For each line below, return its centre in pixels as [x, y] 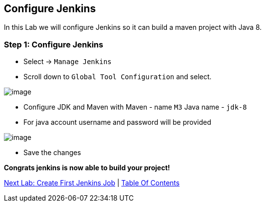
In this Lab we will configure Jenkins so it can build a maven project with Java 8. [133, 27]
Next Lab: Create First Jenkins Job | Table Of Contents [92, 183]
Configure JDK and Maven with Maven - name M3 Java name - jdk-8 [135, 107]
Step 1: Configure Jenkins [54, 44]
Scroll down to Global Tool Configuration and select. [118, 77]
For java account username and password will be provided [117, 122]
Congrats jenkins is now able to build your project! [87, 168]
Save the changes [52, 153]
